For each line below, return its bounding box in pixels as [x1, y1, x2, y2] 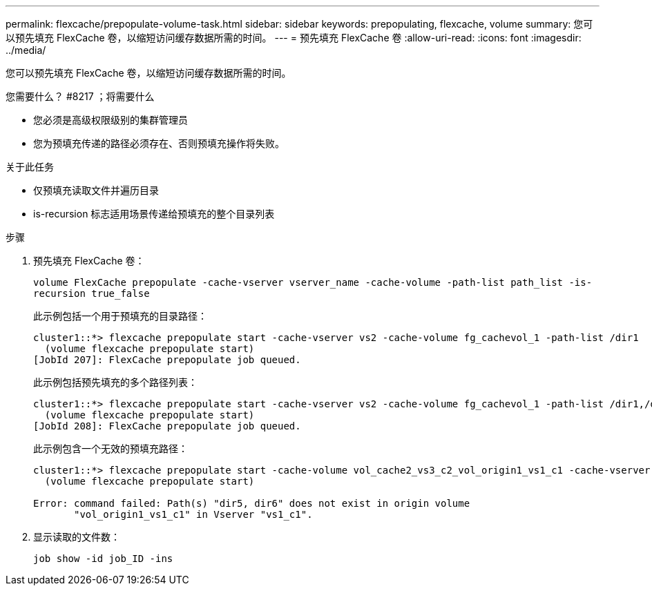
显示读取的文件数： [33, 531, 120, 543]
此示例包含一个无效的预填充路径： [33, 443, 188, 454]
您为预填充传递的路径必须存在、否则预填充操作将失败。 [33, 137, 285, 149]
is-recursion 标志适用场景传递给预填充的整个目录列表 [33, 208, 275, 220]
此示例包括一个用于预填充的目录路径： [33, 310, 207, 322]
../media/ [6, 44, 46, 56]
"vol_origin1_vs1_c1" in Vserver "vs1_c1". [74, 509, 313, 520]
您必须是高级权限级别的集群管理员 [33, 114, 188, 126]
